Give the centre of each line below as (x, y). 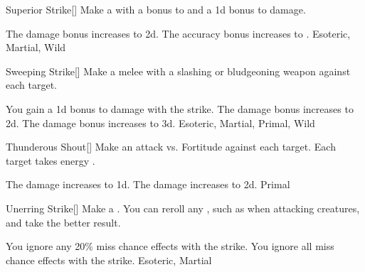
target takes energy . (51, 160)
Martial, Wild (36, 47)
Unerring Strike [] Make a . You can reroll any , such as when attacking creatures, (183, 208)
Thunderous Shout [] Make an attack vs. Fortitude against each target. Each (171, 147)
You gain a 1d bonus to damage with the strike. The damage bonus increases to (180, 108)
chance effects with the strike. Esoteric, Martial (109, 260)
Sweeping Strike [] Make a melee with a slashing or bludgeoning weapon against (178, 71)
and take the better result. (63, 222)
